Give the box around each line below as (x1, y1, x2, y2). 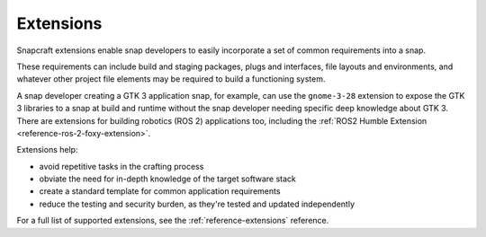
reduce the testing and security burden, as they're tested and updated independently (39, 198, 355, 209)
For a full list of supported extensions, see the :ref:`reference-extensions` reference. (16, 215, 329, 226)
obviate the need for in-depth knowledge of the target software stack (39, 173, 296, 184)
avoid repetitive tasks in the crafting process (39, 161, 204, 171)
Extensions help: (16, 145, 78, 155)
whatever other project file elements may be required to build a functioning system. (16, 74, 326, 84)
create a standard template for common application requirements (39, 186, 281, 197)
